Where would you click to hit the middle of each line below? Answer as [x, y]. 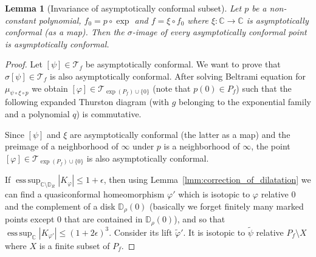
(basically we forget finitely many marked [227, 206]
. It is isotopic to [214, 232]
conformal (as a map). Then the [65, 32]
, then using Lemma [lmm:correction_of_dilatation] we [207, 180]
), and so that [200, 219]
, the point [271, 146]
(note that [172, 88]
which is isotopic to [214, 194]
